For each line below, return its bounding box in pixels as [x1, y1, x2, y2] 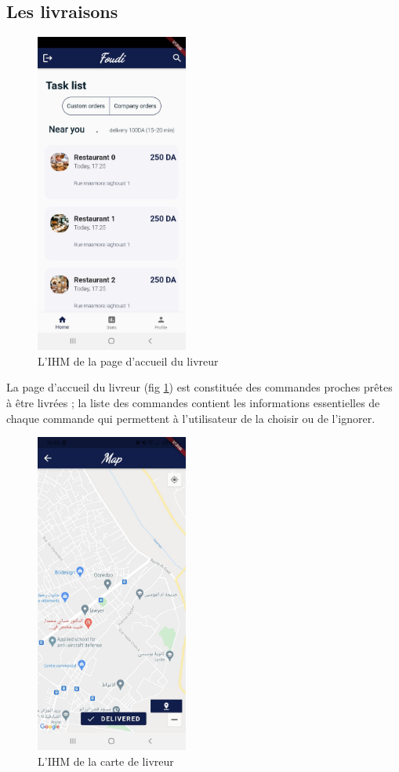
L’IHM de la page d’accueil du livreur [38, 352, 219, 369]
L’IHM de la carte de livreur [38, 752, 174, 769]
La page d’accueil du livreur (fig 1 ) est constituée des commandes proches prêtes [6, 379, 393, 395]
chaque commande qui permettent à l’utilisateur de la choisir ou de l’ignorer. [6, 410, 375, 426]
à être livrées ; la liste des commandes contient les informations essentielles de [6, 394, 380, 410]
